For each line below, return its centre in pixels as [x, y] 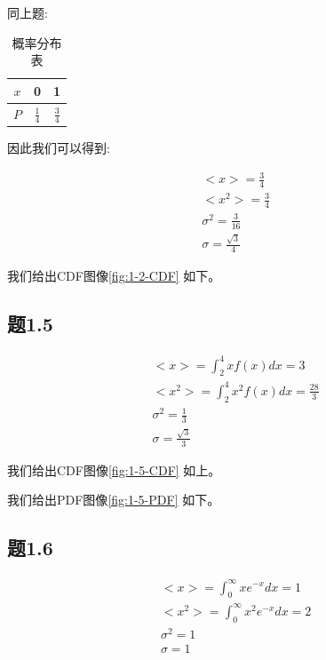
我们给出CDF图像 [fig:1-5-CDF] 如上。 [114, 469]
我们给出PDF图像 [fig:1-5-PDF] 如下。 [114, 500]
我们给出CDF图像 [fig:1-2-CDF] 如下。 [114, 276]
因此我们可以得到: [59, 147]
